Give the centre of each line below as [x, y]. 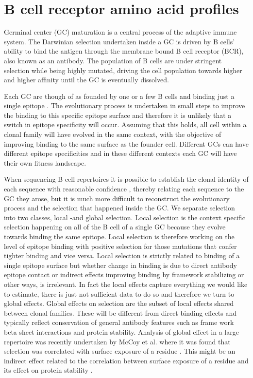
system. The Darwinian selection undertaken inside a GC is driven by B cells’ [119, 41]
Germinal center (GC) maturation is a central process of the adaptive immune [120, 32]
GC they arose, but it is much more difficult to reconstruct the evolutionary [117, 198]
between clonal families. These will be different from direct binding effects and [120, 312]
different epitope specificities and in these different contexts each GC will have [120, 153]
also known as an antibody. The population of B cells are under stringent [113, 60]
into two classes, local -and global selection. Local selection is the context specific [125, 217]
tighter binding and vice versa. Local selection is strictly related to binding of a [122, 255]
